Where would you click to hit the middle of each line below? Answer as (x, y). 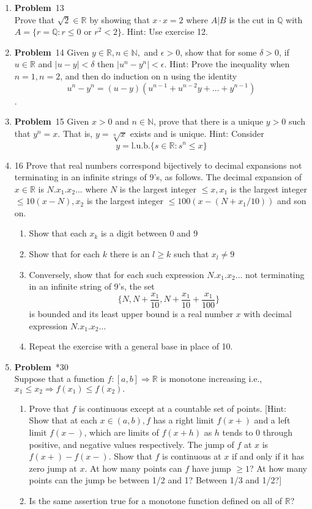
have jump (211, 468)
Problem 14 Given (52, 52)
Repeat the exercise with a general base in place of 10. (131, 346)
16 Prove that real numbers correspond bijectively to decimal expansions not (158, 165)
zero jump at (53, 468)
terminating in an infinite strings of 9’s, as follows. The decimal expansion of (158, 177)
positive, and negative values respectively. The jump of (132, 444)
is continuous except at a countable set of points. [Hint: (183, 408)
